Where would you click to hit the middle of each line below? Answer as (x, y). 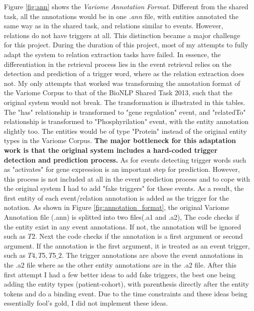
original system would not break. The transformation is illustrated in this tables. (125, 102)
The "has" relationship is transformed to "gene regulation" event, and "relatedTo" (125, 112)
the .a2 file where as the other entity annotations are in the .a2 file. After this (120, 265)
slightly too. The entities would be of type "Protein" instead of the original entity (126, 131)
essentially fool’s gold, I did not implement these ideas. (86, 303)
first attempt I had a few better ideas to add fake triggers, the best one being (120, 274)
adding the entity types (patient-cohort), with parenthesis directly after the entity (127, 284)
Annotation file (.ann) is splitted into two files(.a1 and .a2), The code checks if (122, 217)
